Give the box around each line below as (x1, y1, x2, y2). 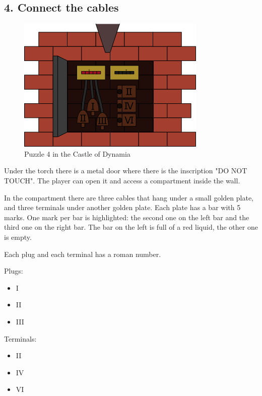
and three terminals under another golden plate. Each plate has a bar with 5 (4, 202, 241, 213)
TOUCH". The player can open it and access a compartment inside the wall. (4, 175, 240, 185)
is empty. (4, 231, 32, 242)
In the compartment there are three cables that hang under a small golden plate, (4, 192, 253, 203)
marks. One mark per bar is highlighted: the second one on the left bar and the (4, 212, 249, 222)
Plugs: (4, 266, 23, 276)
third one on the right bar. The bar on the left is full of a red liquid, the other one (4, 222, 258, 232)
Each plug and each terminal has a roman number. (4, 248, 161, 259)
